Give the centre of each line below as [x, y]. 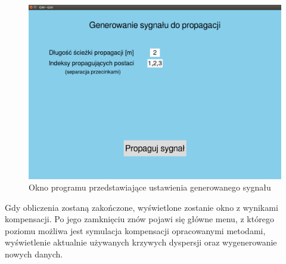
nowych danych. [34, 254]
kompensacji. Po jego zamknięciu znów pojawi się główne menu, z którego [139, 219]
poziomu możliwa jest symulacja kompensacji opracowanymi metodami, [135, 230]
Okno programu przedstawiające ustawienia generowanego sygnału [150, 187]
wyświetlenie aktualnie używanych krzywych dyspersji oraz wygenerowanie [141, 242]
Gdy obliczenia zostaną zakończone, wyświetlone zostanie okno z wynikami [142, 207]
